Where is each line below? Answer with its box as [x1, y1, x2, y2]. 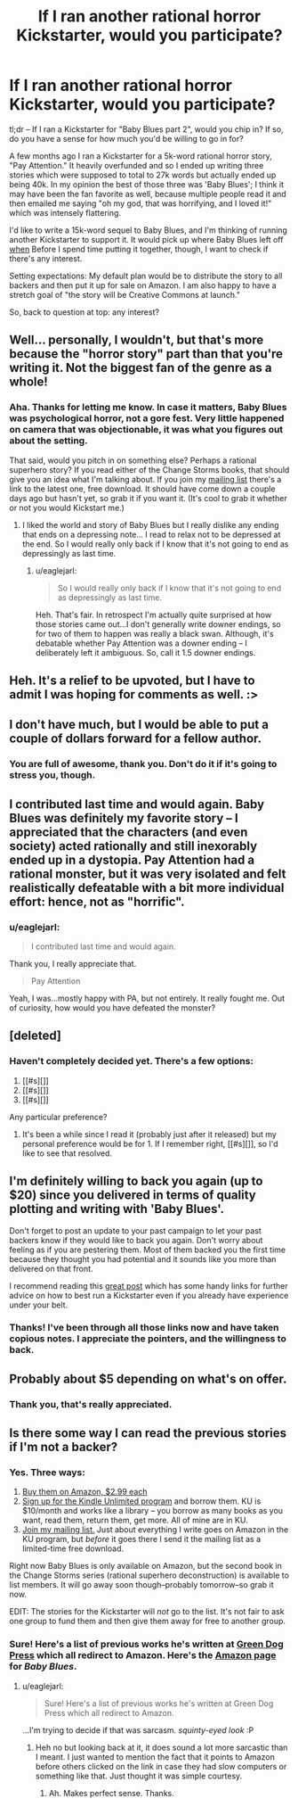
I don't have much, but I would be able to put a [9, 717, 270, 732]
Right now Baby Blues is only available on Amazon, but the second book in [9, 1561, 282, 1572]
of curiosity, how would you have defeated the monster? [9, 1003, 216, 1013]
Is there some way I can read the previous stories [9, 1425, 287, 1441]
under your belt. [9, 1300, 68, 1310]
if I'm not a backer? [9, 1440, 118, 1455]
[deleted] [9, 1028, 62, 1044]
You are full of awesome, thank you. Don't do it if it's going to [9, 758, 278, 771]
